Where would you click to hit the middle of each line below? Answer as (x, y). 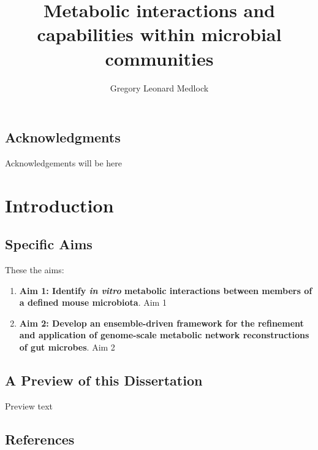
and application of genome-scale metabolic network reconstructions (164, 335)
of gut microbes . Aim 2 (67, 347)
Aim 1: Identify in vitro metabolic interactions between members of (166, 290)
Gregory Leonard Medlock (159, 87)
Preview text (29, 405)
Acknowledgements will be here (64, 162)
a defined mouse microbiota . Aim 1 (93, 302)
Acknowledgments (63, 137)
